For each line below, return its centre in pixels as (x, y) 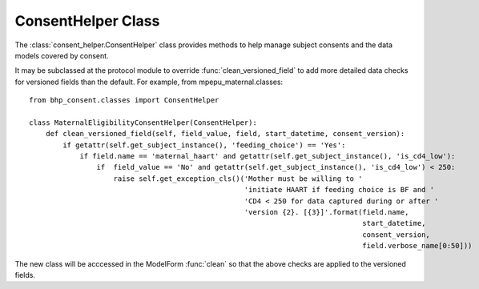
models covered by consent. (62, 55)
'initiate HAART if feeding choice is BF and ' (339, 190)
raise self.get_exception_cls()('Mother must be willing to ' (238, 179)
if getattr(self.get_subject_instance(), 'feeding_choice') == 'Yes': (204, 145)
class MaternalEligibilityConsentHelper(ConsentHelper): (143, 122)
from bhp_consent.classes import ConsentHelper (124, 100)
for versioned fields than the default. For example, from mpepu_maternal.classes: (149, 82)
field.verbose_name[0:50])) (417, 246)
